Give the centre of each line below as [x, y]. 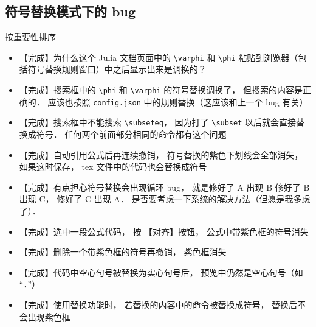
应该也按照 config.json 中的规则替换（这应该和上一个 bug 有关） [178, 101]
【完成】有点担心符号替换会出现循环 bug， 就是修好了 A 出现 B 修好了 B [164, 187]
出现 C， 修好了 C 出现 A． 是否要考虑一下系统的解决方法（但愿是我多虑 [165, 199]
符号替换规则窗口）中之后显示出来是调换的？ [117, 69]
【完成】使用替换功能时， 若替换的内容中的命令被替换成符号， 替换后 [158, 304]
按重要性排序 [30, 37]
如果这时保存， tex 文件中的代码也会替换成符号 [113, 167]
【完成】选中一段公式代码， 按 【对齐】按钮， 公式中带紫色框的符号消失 [164, 231]
